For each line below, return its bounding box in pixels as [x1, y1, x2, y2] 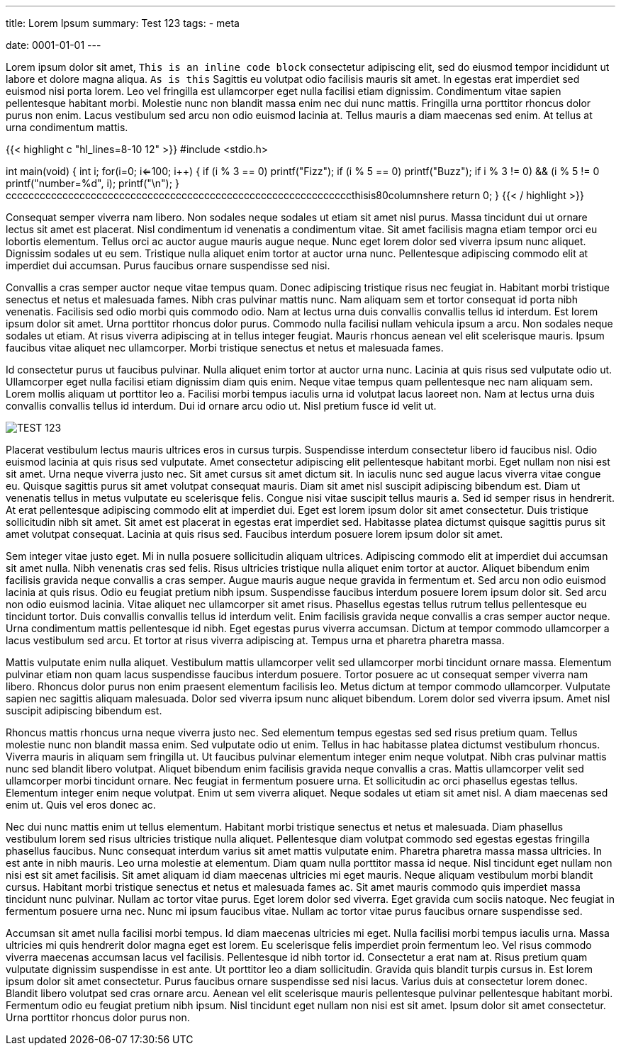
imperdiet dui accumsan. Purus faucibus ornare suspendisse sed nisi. [6, 259, 330, 271]
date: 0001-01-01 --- [6, 39, 101, 51]
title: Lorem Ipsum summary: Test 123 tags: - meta [6, 17, 240, 29]
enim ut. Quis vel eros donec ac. [6, 799, 156, 811]
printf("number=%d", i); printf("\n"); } [6, 177, 179, 189]
